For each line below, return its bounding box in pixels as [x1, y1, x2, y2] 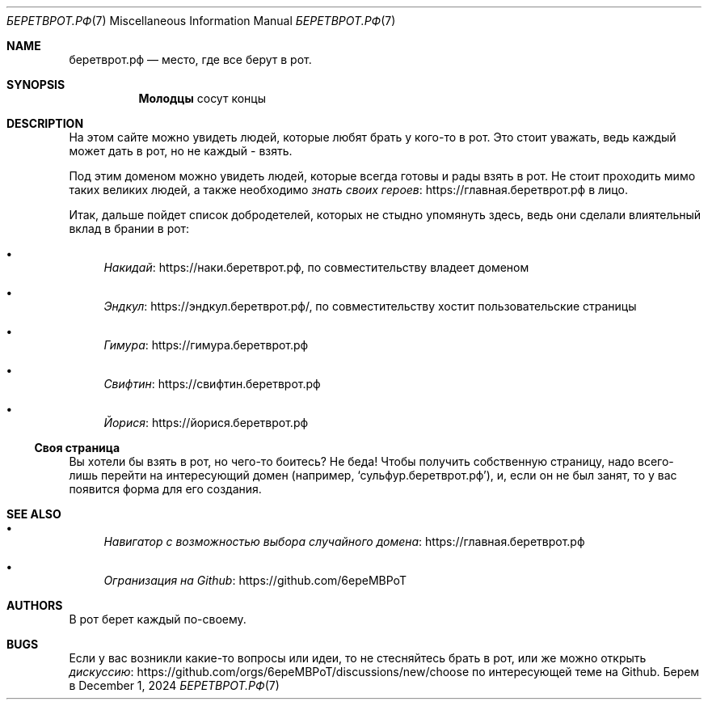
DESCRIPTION [6, 116, 84, 130]
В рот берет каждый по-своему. [69, 612, 247, 626]
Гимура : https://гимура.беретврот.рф [103, 338, 309, 352]
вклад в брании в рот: [69, 222, 190, 235]
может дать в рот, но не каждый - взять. [69, 144, 293, 158]
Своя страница [34, 441, 120, 454]
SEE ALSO [6, 507, 61, 521]
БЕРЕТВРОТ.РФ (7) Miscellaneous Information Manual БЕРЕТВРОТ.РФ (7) [6, 14, 396, 27]
